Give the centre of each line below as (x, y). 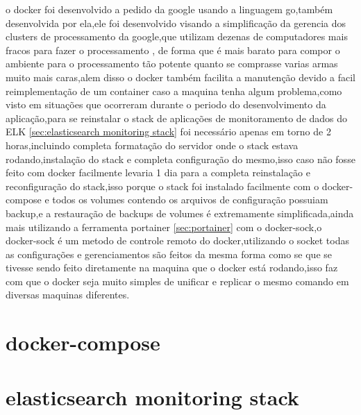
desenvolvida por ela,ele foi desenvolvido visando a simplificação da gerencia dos (176, 23)
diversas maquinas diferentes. (68, 295)
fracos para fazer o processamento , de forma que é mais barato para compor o (173, 50)
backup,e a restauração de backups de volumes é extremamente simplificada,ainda (180, 213)
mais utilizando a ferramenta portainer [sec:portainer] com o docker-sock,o (164, 227)
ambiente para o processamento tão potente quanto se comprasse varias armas (172, 63)
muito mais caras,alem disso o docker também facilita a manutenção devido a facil (180, 77)
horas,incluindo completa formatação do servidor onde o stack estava (152, 145)
